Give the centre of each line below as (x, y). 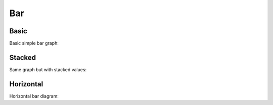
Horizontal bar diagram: (34, 96)
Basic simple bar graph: (34, 43)
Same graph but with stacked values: (48, 69)
